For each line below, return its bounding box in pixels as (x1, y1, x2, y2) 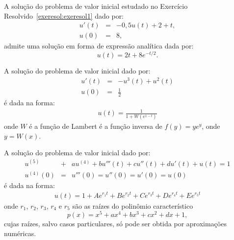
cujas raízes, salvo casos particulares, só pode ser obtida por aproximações (4, 218, 227, 229)
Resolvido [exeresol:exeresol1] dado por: (4, 10, 124, 21)
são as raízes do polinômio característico (72, 200, 193, 211)
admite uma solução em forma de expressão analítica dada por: (4, 41, 194, 51)
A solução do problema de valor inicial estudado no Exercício (4, 1, 188, 11)
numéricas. (4, 228, 36, 238)
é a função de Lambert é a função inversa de (29, 121, 162, 131)
